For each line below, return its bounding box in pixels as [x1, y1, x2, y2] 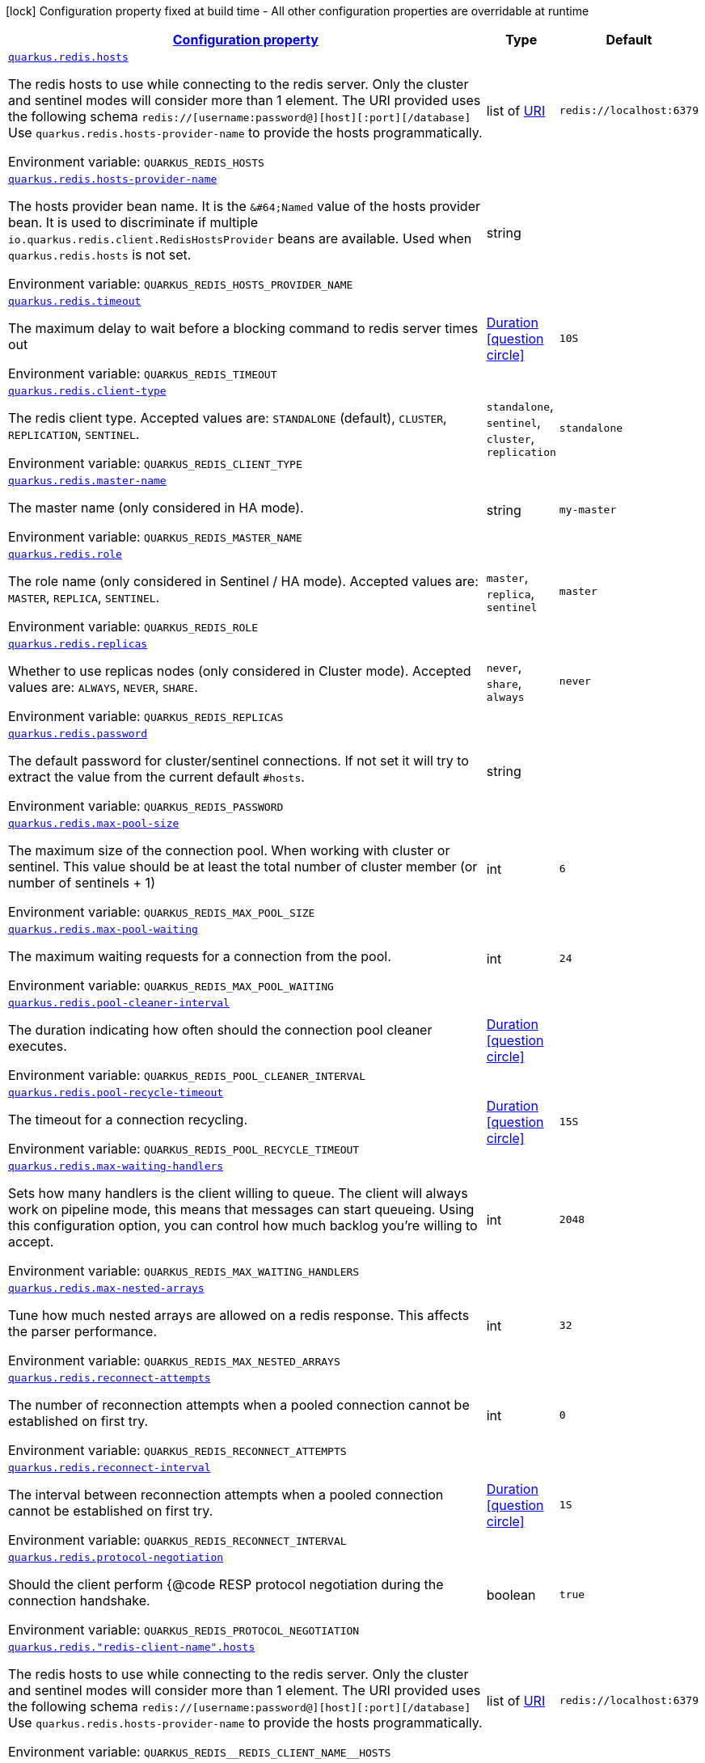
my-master [559, 504, 617, 516]
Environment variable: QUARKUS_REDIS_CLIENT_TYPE [8, 455, 302, 471]
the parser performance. [8, 1323, 158, 1339]
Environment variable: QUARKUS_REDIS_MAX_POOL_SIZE [8, 904, 315, 920]
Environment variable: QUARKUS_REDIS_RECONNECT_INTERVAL [8, 1532, 347, 1548]
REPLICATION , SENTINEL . [8, 426, 140, 442]
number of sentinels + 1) [8, 875, 155, 891]
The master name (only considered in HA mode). [8, 500, 304, 516]
